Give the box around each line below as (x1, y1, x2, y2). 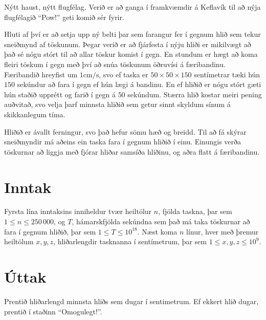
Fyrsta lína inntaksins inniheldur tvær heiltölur (4, 206, 152, 217)
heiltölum (4, 236, 34, 247)
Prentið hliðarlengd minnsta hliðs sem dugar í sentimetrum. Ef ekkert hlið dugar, (4, 295, 259, 306)
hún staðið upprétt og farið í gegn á (4, 89, 116, 99)
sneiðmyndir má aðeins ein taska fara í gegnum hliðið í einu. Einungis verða (4, 136, 241, 147)
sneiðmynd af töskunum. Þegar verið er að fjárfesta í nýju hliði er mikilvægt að (4, 38, 251, 49)
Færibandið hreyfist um (4, 69, 78, 79)
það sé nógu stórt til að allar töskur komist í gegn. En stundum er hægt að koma (4, 49, 258, 59)
